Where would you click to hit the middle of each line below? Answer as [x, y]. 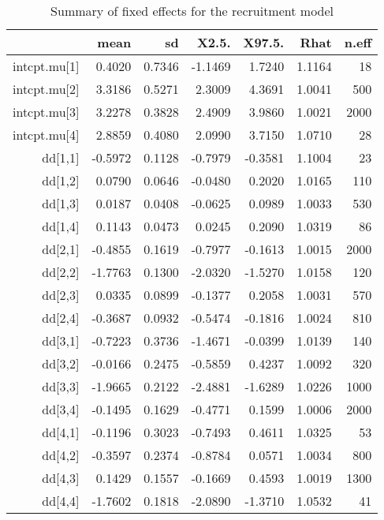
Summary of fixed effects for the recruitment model [192, 11]
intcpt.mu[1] [46, 66]
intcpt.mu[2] [46, 89]
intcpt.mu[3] [46, 112]
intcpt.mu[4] [46, 135]
